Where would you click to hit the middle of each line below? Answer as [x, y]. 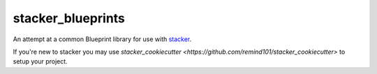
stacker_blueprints [69, 18]
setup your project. [40, 61]
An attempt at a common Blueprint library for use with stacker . [102, 39]
